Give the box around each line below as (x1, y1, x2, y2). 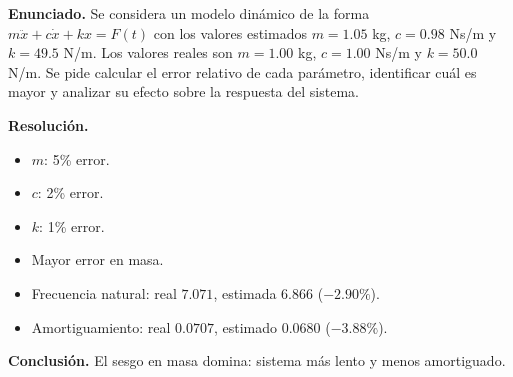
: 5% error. (44, 148, 110, 169)
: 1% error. (39, 215, 105, 236)
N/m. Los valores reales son (63, 42, 233, 63)
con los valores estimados (153, 22, 307, 43)
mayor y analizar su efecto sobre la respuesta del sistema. (8, 81, 359, 102)
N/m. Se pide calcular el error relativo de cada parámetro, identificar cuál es (8, 61, 477, 82)
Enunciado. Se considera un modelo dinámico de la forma (8, 3, 370, 23)
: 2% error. (37, 182, 104, 203)
